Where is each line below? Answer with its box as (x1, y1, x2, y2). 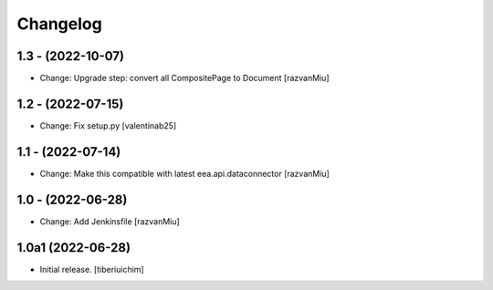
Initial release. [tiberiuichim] (39, 264, 145, 274)
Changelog (16, 14, 102, 34)
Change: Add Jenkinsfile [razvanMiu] (39, 215, 180, 227)
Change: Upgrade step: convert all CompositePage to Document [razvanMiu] (39, 73, 330, 84)
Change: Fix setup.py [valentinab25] (39, 119, 177, 131)
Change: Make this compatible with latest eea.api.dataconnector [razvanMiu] (39, 168, 330, 179)
